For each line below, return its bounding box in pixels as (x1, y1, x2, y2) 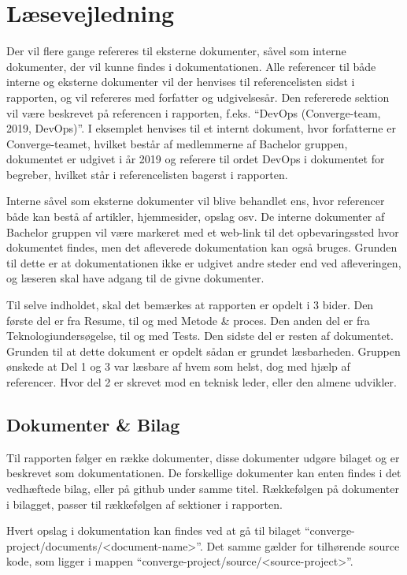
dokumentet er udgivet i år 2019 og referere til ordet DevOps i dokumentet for (6, 151, 385, 167)
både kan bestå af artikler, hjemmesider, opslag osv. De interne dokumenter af (6, 208, 385, 225)
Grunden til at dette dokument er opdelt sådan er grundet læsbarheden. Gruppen (6, 342, 401, 359)
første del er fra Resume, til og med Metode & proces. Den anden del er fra (6, 312, 370, 328)
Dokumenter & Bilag (6, 412, 180, 436)
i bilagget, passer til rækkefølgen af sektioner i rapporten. (6, 495, 283, 512)
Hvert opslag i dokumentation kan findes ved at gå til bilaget (6, 522, 302, 539)
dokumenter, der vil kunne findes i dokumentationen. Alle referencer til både (6, 58, 376, 74)
